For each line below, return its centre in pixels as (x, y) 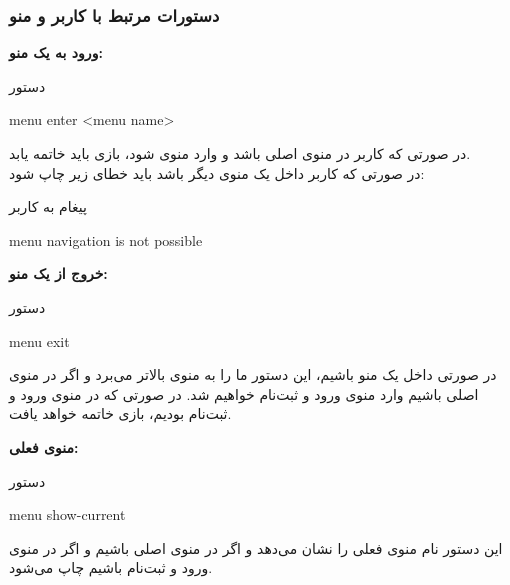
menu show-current (67, 514)
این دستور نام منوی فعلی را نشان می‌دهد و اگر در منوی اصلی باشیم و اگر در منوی (256, 547)
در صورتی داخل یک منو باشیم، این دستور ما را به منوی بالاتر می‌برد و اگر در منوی (253, 374)
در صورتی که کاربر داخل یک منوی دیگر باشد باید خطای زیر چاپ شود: (217, 172)
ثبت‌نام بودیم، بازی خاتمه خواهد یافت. (120, 413)
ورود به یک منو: (56, 52)
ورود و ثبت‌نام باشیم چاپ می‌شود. (111, 567)
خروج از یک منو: (58, 273)
